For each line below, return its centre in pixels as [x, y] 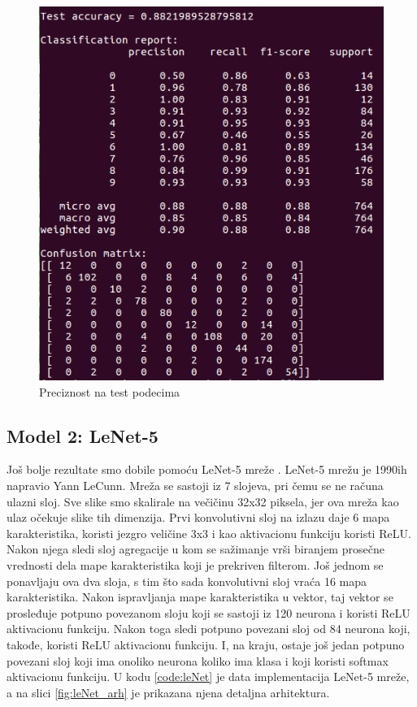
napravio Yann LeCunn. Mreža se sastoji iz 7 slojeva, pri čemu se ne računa [195, 486]
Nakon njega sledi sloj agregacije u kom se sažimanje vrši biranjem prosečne [195, 549]
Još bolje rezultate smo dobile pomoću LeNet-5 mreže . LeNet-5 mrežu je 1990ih [207, 469]
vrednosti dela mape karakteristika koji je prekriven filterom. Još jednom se [195, 565]
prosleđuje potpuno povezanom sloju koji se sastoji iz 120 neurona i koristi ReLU [208, 612]
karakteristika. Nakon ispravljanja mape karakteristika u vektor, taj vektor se [200, 597]
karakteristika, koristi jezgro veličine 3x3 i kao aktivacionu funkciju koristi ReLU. [209, 533]
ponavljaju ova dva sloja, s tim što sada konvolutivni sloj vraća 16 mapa [187, 581]
